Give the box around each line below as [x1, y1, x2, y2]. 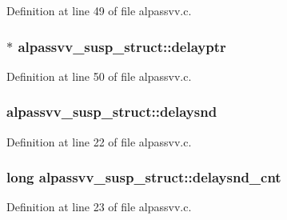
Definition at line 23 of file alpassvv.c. [6, 198, 192, 215]
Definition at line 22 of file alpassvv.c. [6, 133, 192, 150]
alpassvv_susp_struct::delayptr [18, 36, 226, 56]
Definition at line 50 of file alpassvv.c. [6, 67, 192, 84]
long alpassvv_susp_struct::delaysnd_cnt [6, 167, 281, 187]
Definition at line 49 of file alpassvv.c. [6, 2, 192, 18]
